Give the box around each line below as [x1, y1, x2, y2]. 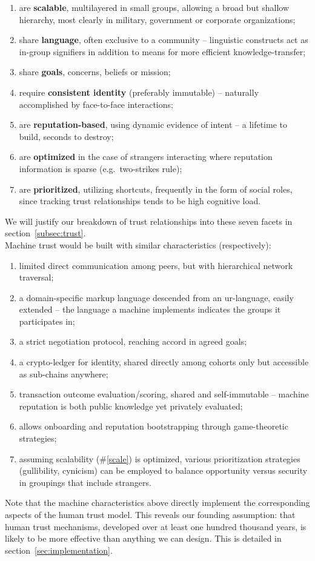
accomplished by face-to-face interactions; [19, 98, 173, 110]
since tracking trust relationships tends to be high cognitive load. [19, 194, 261, 207]
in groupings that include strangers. [19, 476, 151, 488]
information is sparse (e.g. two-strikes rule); [19, 162, 182, 174]
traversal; [19, 271, 54, 284]
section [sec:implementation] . [5, 543, 113, 556]
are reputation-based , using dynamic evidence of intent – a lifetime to [19, 118, 287, 131]
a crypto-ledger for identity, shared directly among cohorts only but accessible [19, 356, 309, 368]
